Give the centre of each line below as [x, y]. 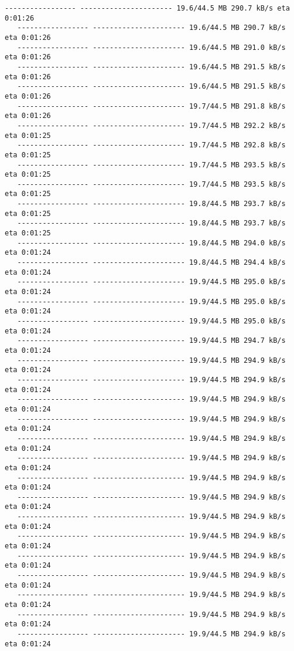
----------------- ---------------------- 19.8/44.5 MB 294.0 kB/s [151, 243]
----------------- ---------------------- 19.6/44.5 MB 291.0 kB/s [151, 47]
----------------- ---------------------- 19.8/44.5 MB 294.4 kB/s [151, 263]
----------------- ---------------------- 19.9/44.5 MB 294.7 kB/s [151, 341]
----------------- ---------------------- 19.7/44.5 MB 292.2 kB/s [151, 125]
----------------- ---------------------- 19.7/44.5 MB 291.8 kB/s [151, 106]
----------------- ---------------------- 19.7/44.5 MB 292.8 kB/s [151, 145]
